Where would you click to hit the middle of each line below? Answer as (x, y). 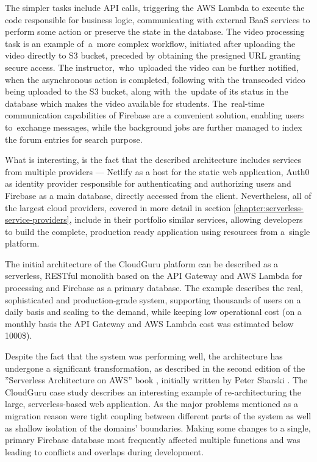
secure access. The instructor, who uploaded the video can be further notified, (152, 67)
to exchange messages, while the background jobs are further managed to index (154, 127)
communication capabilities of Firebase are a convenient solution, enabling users (155, 115)
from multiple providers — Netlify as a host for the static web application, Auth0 (157, 171)
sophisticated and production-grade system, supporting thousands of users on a (153, 299)
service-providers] (37, 219)
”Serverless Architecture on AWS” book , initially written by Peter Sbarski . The (156, 380)
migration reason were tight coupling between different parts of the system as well (158, 416)
